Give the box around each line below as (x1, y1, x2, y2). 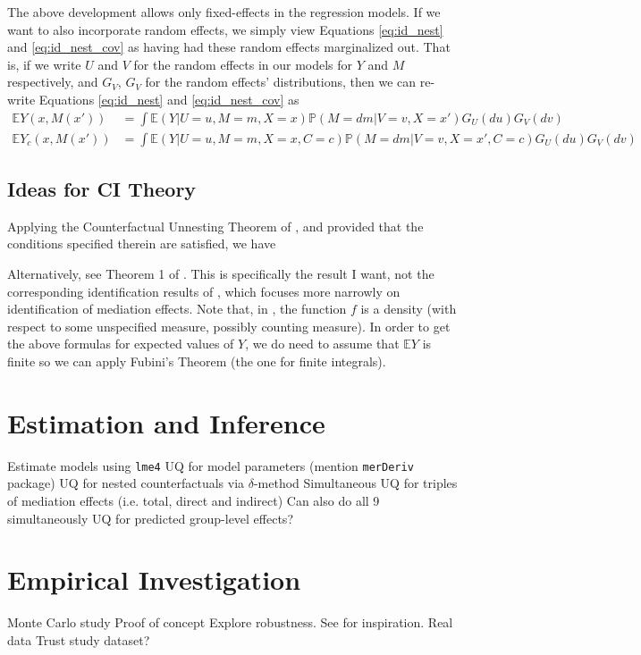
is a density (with (360, 299, 457, 318)
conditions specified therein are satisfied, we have (7, 234, 276, 253)
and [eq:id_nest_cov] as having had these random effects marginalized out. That (7, 38, 451, 56)
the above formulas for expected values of (7, 334, 234, 353)
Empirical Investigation (7, 561, 301, 598)
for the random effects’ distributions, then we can (145, 72, 417, 91)
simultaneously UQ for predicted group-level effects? (7, 508, 293, 527)
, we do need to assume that (245, 334, 400, 353)
